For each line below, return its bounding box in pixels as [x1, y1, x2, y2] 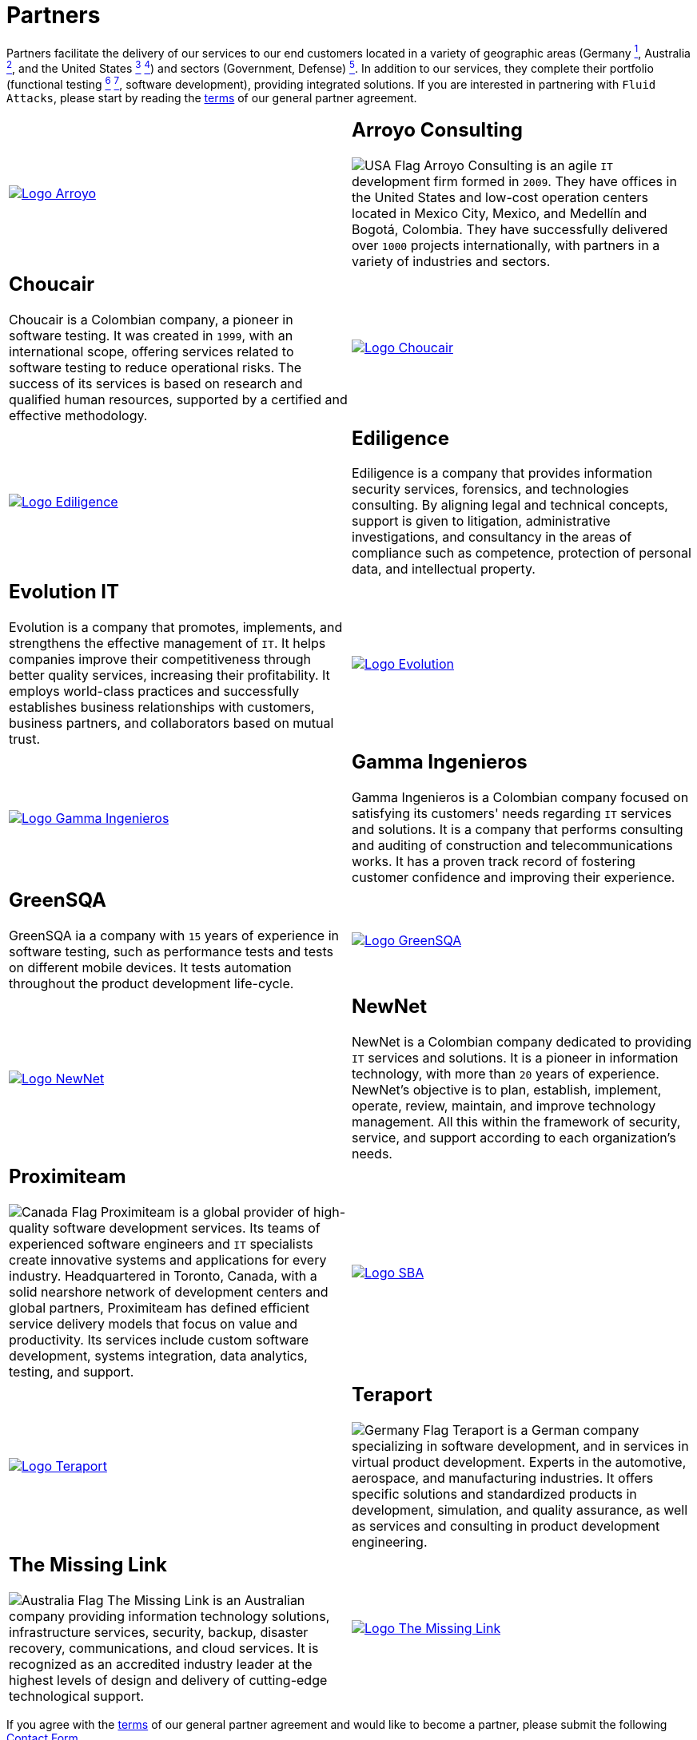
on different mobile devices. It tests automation [9, 959, 292, 976]
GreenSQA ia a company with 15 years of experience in [9, 928, 339, 944]
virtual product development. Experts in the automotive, [352, 1453, 687, 1470]
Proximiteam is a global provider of [101, 1203, 310, 1220]
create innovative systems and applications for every [9, 1251, 327, 1268]
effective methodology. [9, 407, 148, 423]
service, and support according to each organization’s [352, 1130, 676, 1146]
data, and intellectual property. [352, 561, 536, 578]
